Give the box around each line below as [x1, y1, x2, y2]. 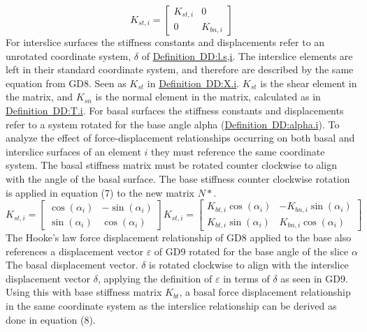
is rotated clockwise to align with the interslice [149, 257, 349, 272]
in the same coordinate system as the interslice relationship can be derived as [6, 299, 337, 313]
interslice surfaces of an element [6, 144, 141, 158]
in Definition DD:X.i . [147, 75, 240, 90]
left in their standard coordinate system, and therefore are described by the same [6, 62, 354, 77]
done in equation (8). [6, 312, 96, 326]
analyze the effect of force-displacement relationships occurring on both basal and [6, 130, 355, 145]
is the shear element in [260, 75, 357, 90]
